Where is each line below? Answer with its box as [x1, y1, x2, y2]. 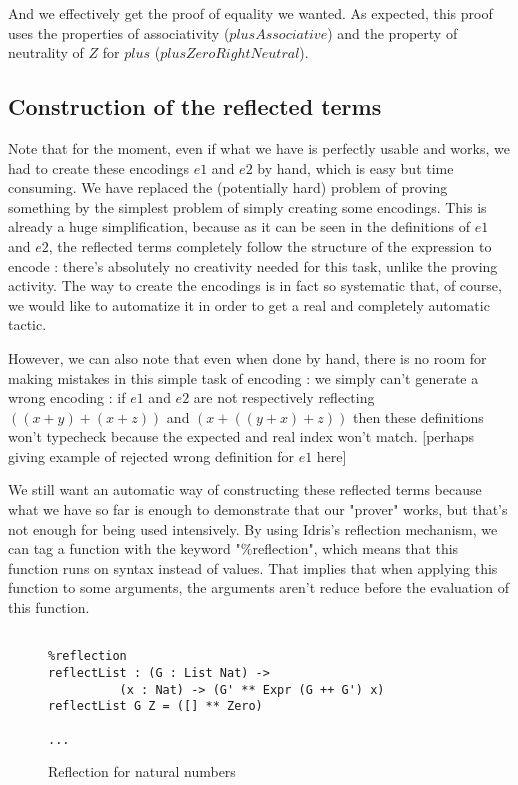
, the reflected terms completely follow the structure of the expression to [48, 235, 492, 256]
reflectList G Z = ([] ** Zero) [48, 699, 263, 714]
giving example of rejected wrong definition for [8, 445, 294, 466]
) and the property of [327, 22, 458, 43]
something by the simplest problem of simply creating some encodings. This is [8, 196, 487, 217]
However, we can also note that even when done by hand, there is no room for [8, 347, 487, 368]
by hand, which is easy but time [257, 157, 454, 178]
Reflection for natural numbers [48, 761, 236, 782]
